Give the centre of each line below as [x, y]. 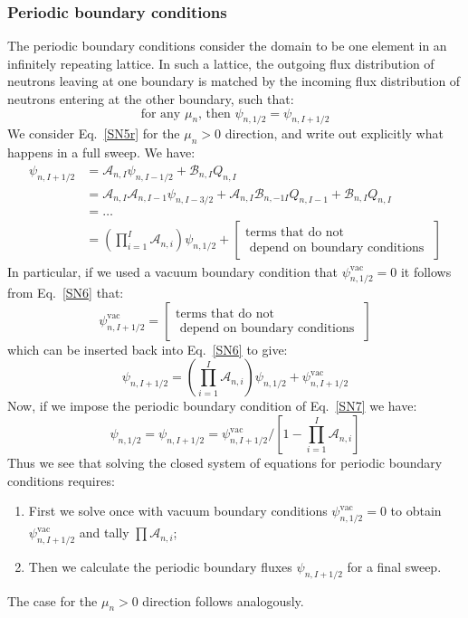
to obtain [416, 511]
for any [161, 114]
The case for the [53, 600]
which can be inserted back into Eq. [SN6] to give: [148, 349]
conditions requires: [61, 480]
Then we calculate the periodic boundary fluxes [160, 566]
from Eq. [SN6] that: [66, 293]
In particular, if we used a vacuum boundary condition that [173, 271]
